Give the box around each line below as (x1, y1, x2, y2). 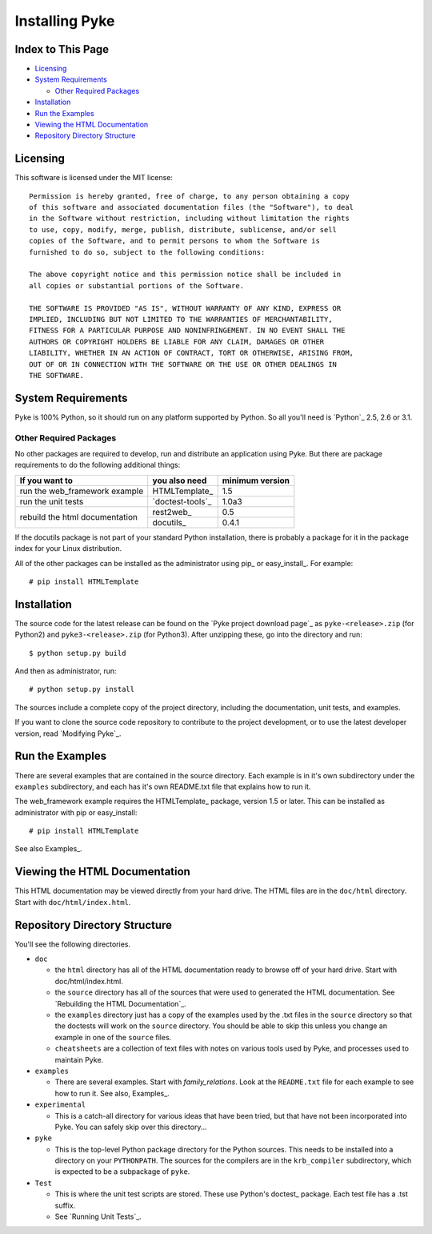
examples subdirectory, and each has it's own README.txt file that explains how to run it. (14, 782, 311, 791)
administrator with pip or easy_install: (14, 807, 138, 817)
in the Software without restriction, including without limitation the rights (29, 214, 350, 223)
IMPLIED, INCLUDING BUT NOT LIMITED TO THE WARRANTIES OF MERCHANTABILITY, (29, 315, 333, 324)
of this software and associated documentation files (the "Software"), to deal (29, 203, 354, 212)
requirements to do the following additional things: (14, 460, 181, 470)
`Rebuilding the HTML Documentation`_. (54, 999, 187, 1008)
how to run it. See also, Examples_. (54, 1088, 170, 1098)
